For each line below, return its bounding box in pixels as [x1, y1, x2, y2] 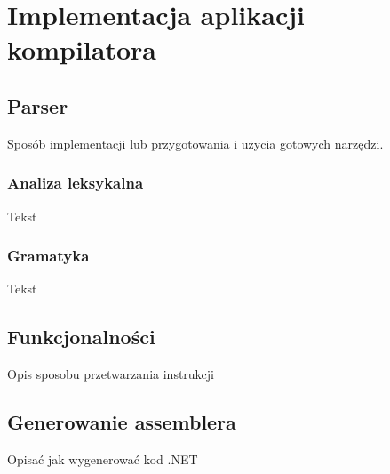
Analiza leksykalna [7, 172, 144, 194]
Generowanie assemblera [7, 408, 236, 436]
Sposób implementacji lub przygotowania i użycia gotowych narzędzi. [7, 133, 384, 152]
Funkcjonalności [7, 323, 155, 350]
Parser [7, 92, 68, 119]
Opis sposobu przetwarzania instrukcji [7, 365, 215, 383]
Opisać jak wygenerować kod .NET [7, 449, 198, 468]
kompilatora [7, 31, 156, 68]
